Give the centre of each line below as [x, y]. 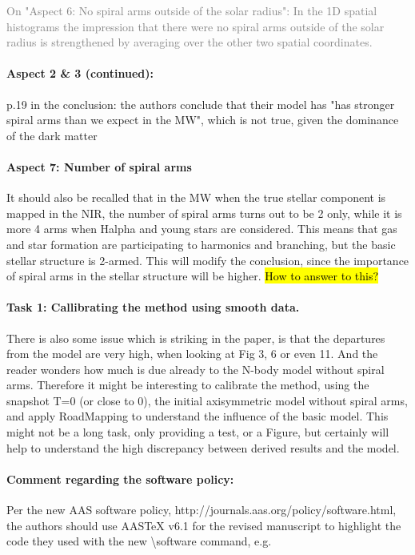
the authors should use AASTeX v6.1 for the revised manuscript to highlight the [204, 525]
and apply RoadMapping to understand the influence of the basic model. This [198, 416]
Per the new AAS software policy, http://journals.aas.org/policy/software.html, [202, 510]
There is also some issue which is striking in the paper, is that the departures [196, 338]
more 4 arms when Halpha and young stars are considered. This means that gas [202, 229]
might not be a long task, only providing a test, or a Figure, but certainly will [198, 432]
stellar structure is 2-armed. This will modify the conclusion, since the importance [208, 260]
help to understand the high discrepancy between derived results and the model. [203, 447]
